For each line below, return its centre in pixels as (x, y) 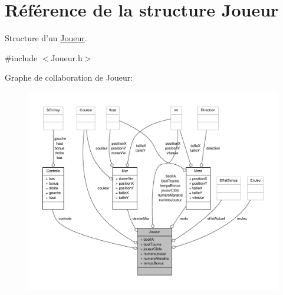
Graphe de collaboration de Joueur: (69, 77)
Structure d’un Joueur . (46, 38)
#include (21, 57)
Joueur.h (67, 57)
